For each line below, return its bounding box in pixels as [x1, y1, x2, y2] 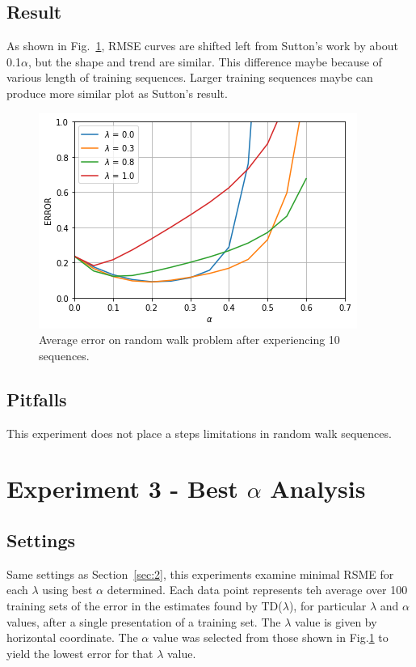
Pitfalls [6, 386, 67, 411]
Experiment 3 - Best [6, 472, 238, 505]
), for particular [288, 597, 367, 614]
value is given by [295, 613, 377, 630]
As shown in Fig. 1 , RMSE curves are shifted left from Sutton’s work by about [6, 37, 398, 54]
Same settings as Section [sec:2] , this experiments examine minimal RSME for [6, 565, 394, 582]
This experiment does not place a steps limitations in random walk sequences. [6, 424, 392, 441]
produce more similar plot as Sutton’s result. [6, 84, 228, 101]
